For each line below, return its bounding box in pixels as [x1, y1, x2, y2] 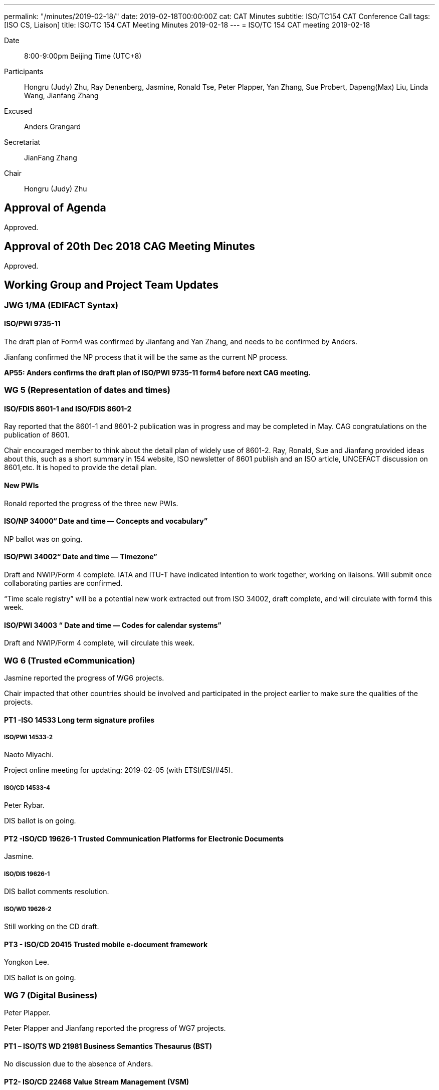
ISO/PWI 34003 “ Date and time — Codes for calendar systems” [4, 620, 222, 629]
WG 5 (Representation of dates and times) [4, 385, 170, 395]
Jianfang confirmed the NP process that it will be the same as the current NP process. [4, 352, 288, 361]
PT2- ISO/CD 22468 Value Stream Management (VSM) [4, 1077, 189, 1086]
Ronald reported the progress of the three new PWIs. [4, 499, 178, 508]
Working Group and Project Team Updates [4, 279, 219, 292]
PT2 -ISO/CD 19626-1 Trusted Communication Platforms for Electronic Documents [4, 834, 284, 843]
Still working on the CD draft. [4, 922, 99, 931]
